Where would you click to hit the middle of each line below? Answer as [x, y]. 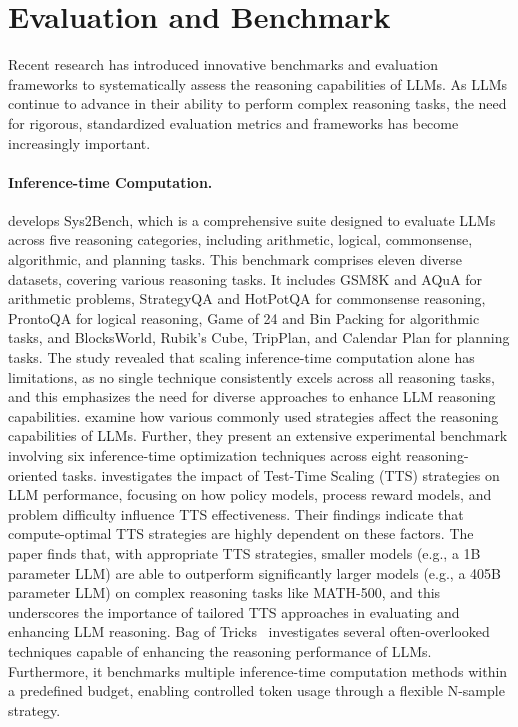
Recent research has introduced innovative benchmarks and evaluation [223, 64]
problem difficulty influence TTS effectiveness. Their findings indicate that [236, 513]
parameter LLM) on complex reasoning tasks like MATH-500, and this [224, 592]
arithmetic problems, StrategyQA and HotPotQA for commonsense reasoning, [247, 298]
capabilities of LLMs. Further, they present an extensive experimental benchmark [258, 435]
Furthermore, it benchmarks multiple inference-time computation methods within [258, 670]
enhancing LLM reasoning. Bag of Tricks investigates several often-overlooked [249, 631]
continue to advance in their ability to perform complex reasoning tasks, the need [257, 103]
